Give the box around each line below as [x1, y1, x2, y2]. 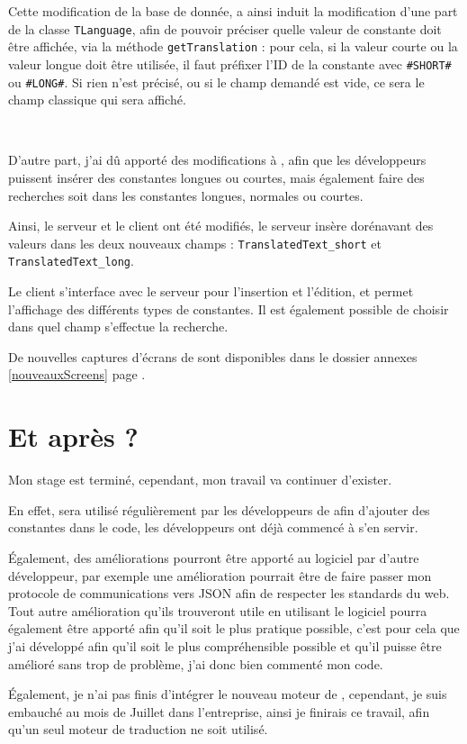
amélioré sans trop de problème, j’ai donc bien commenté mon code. [8, 654, 383, 673]
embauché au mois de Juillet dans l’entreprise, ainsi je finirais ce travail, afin [8, 702, 430, 721]
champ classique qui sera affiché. [8, 90, 186, 109]
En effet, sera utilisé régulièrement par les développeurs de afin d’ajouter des [8, 500, 430, 519]
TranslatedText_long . [8, 251, 134, 270]
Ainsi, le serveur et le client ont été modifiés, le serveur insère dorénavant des [8, 216, 434, 235]
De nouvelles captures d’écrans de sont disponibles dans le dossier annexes [8, 347, 418, 366]
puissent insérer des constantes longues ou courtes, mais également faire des [8, 168, 425, 186]
